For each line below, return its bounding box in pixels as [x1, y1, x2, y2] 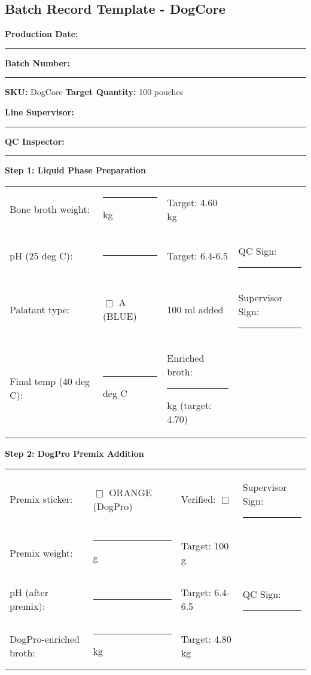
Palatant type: [10, 302, 70, 316]
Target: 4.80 [181, 632, 231, 646]
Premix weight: [10, 545, 73, 560]
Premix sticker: [10, 492, 73, 506]
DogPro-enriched [10, 632, 80, 646]
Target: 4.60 [167, 195, 218, 209]
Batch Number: [5, 56, 70, 69]
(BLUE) [102, 309, 137, 323]
